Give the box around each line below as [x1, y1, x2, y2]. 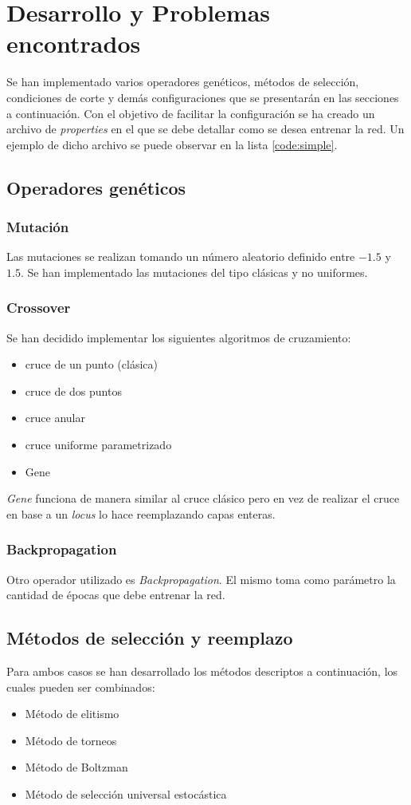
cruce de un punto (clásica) [25, 356, 158, 373]
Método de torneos [25, 732, 117, 748]
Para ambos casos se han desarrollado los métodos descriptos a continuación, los [6, 663, 398, 680]
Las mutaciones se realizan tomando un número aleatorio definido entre [6, 248, 355, 265]
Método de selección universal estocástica [25, 786, 227, 803]
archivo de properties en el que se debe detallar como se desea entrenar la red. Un [6, 120, 405, 137]
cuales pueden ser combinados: [6, 678, 155, 695]
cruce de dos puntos [25, 382, 122, 399]
